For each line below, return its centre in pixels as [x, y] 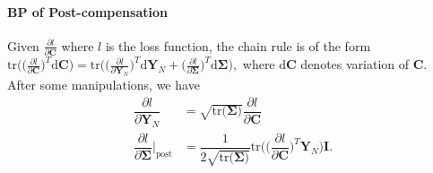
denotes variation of [355, 64]
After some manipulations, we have [104, 85]
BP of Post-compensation [87, 11]
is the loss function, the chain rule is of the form [238, 45]
